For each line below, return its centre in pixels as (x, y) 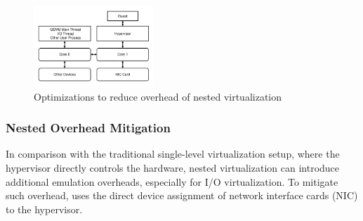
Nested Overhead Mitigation (88, 128)
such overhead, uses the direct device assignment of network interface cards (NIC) (182, 195)
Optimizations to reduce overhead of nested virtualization (158, 96)
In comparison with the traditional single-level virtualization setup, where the (173, 154)
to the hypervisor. (44, 209)
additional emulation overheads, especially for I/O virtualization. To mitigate (172, 181)
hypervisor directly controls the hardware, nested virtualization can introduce (173, 167)
